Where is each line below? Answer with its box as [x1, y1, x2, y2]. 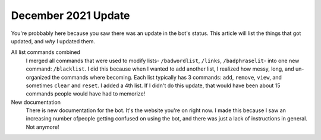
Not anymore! [26, 123, 59, 131]
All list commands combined [11, 49, 80, 56]
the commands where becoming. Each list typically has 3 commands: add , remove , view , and [51, 74, 282, 81]
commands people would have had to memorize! [26, 90, 146, 97]
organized [26, 74, 51, 81]
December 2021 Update [11, 9, 130, 22]
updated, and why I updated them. [11, 37, 95, 44]
